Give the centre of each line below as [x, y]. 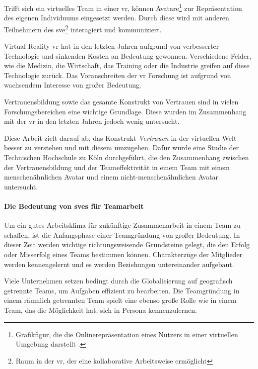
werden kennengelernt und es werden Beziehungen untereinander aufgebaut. [119, 264]
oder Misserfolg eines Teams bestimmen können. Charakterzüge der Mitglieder [123, 254]
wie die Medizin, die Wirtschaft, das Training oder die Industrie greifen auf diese [127, 65]
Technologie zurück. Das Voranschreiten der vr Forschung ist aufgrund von [118, 75]
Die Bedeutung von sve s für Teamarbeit [74, 206]
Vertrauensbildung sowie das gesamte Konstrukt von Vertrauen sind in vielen [121, 102]
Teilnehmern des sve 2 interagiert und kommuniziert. [83, 28]
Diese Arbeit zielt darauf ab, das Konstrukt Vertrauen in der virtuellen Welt [120, 138]
